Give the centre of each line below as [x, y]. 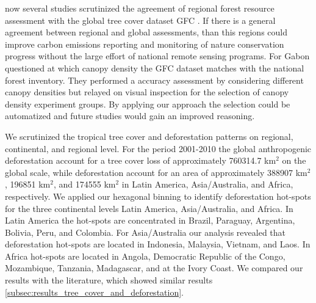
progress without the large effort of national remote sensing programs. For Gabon [157, 56]
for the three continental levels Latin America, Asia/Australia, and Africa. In [149, 208]
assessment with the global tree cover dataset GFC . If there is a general [140, 20]
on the [294, 160]
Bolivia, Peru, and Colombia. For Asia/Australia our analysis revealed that [145, 232]
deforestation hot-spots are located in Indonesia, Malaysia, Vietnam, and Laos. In [158, 244]
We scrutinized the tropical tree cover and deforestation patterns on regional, [149, 136]
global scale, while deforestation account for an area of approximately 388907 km [156, 172]
